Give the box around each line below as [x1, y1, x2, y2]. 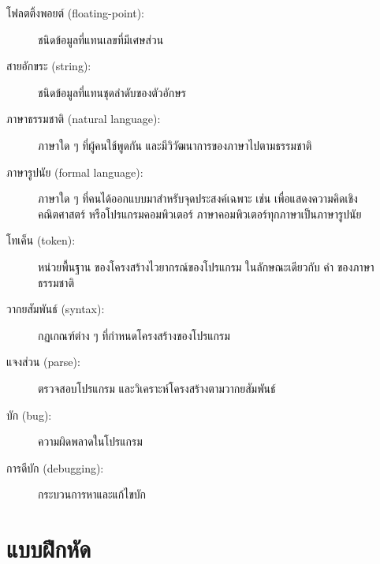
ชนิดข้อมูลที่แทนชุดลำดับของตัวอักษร [38, 84, 186, 100]
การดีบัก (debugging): [6, 459, 104, 476]
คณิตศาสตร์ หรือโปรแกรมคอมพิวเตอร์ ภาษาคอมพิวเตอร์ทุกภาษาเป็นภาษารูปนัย [38, 205, 362, 222]
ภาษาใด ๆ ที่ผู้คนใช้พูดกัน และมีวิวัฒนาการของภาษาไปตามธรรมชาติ [38, 136, 312, 153]
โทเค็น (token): [6, 232, 76, 248]
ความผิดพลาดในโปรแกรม [38, 433, 143, 450]
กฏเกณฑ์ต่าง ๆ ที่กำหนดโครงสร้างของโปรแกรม [38, 327, 230, 343]
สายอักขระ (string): [6, 58, 91, 74]
